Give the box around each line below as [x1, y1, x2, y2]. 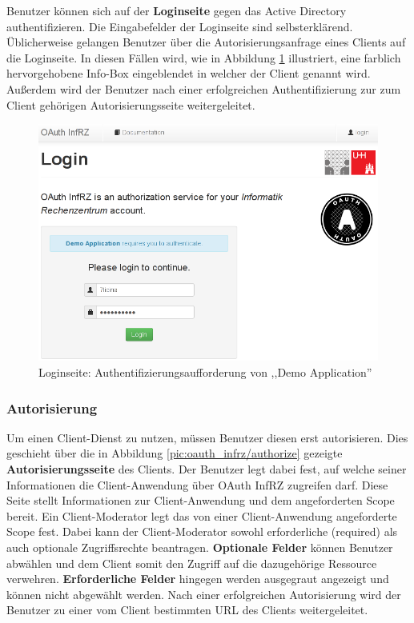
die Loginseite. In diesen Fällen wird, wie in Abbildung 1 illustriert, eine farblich [6, 49, 401, 66]
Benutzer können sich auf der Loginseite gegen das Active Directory [6, 2, 347, 18]
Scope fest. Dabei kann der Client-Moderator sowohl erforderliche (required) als [6, 523, 398, 540]
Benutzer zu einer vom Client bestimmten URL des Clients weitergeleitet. [6, 601, 368, 618]
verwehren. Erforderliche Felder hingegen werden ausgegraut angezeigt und [6, 570, 389, 587]
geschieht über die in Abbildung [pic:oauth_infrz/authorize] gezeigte [6, 445, 343, 461]
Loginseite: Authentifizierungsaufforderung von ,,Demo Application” [38, 363, 372, 380]
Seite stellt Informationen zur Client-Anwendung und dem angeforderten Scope [6, 492, 395, 509]
